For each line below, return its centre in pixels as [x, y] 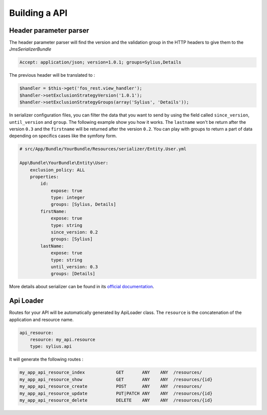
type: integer [68, 198]
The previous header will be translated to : [52, 75]
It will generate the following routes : [46, 360]
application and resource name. [41, 319]
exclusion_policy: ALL [57, 170]
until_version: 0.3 [74, 267]
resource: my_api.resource [63, 340]
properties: [44, 177]
